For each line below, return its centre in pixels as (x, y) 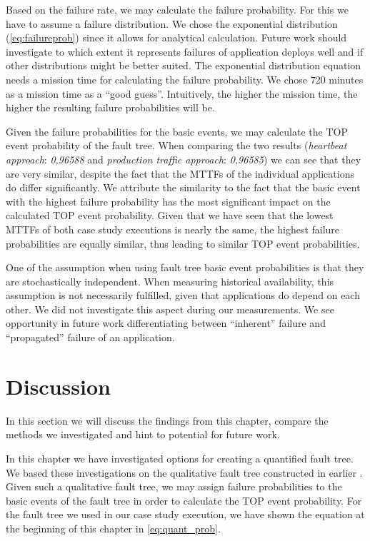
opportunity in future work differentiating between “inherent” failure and (166, 323)
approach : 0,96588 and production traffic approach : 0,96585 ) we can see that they (184, 159)
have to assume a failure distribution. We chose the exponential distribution (172, 23)
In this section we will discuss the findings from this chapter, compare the (167, 420)
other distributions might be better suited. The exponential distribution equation (184, 65)
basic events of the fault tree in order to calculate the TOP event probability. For (184, 500)
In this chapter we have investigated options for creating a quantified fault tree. (180, 458)
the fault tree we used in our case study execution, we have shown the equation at (185, 514)
